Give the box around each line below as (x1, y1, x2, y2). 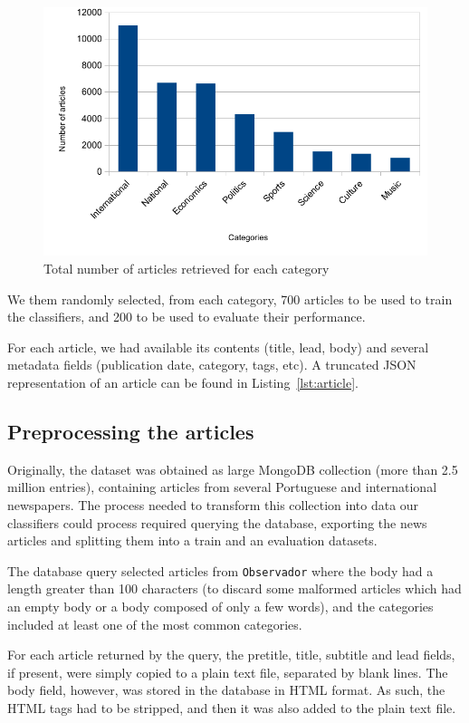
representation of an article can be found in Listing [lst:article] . (7, 372, 359, 391)
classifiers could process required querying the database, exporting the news (7, 513, 427, 532)
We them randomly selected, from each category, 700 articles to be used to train (7, 289, 453, 308)
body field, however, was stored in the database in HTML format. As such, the (7, 680, 445, 699)
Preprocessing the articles (7, 417, 254, 445)
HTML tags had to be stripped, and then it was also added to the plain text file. (7, 698, 456, 717)
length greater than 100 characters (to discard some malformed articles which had (7, 579, 462, 598)
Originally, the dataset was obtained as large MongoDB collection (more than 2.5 (7, 459, 458, 478)
